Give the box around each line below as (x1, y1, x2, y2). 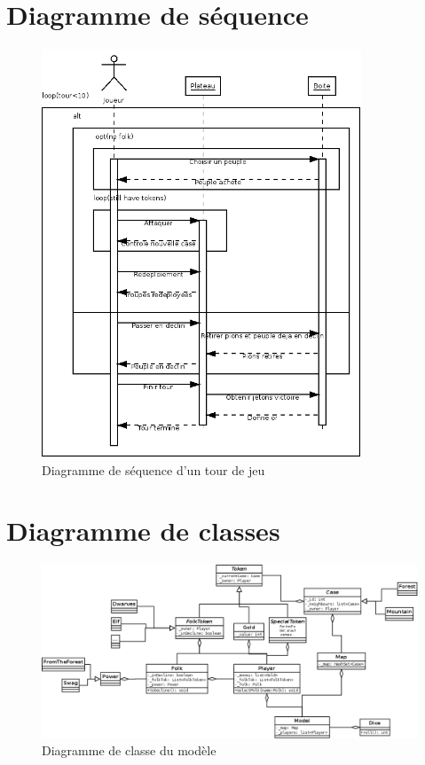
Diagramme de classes (6, 512, 280, 549)
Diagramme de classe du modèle (42, 741, 216, 760)
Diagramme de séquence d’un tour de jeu (42, 460, 265, 479)
